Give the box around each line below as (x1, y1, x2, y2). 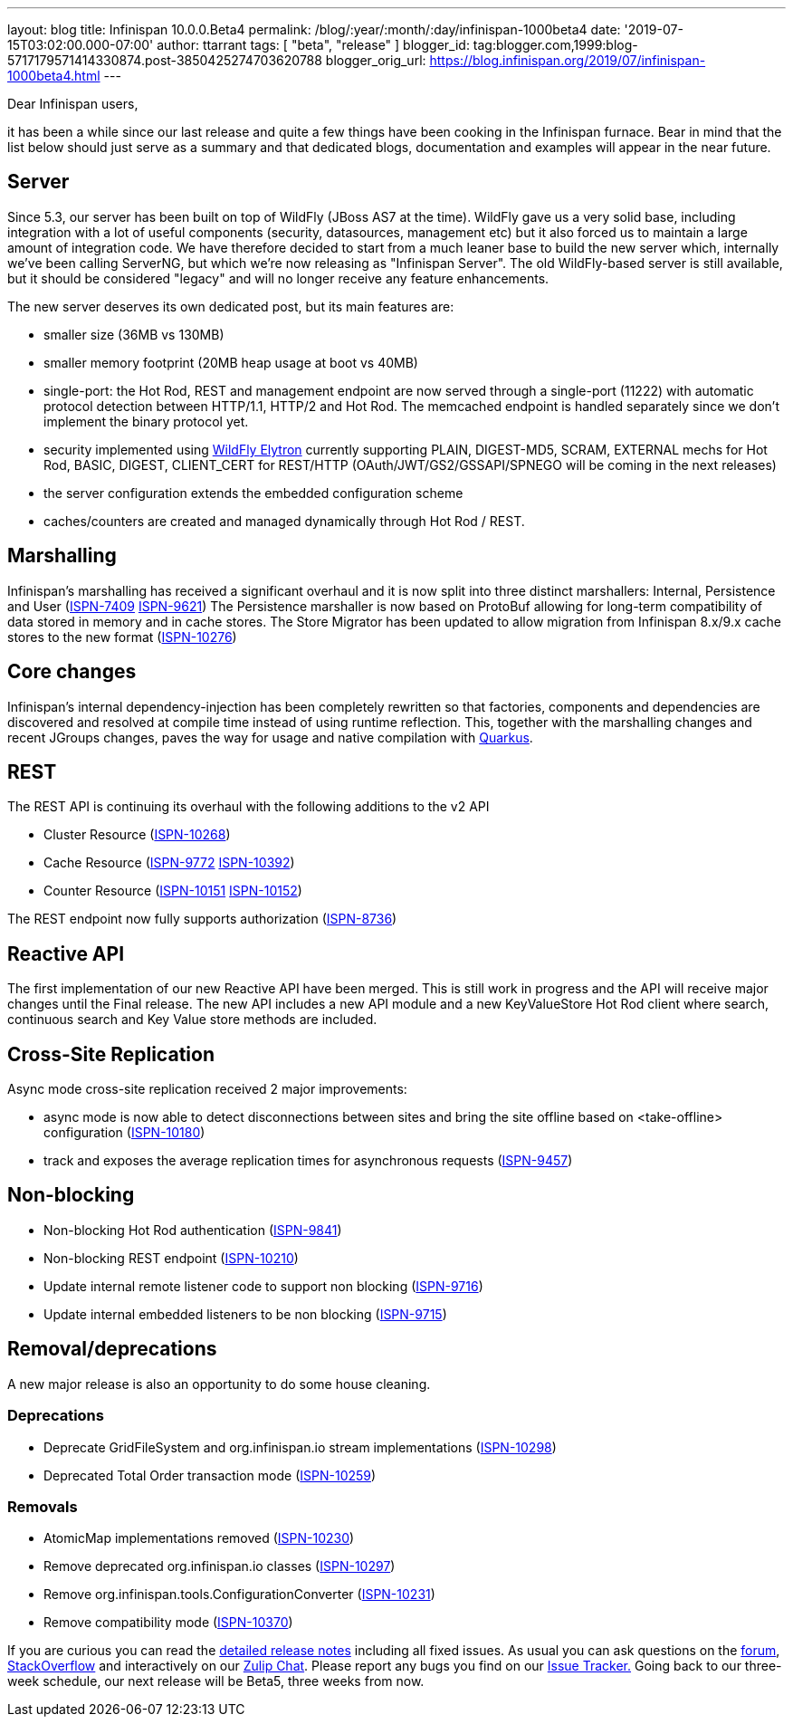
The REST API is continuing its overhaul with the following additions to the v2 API (7, 799, 490, 815)
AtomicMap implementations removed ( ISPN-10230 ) (43, 1530, 355, 1547)
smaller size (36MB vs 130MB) (43, 326, 225, 342)
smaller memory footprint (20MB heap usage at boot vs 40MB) (43, 354, 418, 370)
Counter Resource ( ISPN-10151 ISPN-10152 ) (43, 883, 302, 899)
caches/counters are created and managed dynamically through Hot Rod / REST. (43, 512, 525, 529)
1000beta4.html (7, 68, 100, 83)
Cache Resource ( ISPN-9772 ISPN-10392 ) (43, 855, 295, 871)
